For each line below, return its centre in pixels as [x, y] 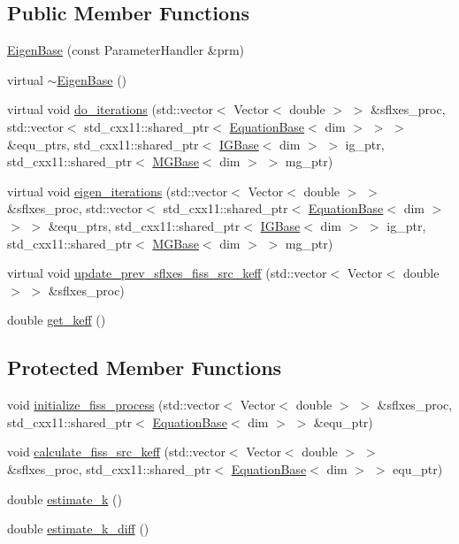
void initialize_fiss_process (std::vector [114, 405]
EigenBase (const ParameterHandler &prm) [126, 50]
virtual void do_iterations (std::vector [110, 109]
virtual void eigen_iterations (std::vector [118, 191]
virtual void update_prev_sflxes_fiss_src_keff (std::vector [167, 273]
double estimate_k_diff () [78, 529]
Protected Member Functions [145, 368]
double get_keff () [57, 320]
